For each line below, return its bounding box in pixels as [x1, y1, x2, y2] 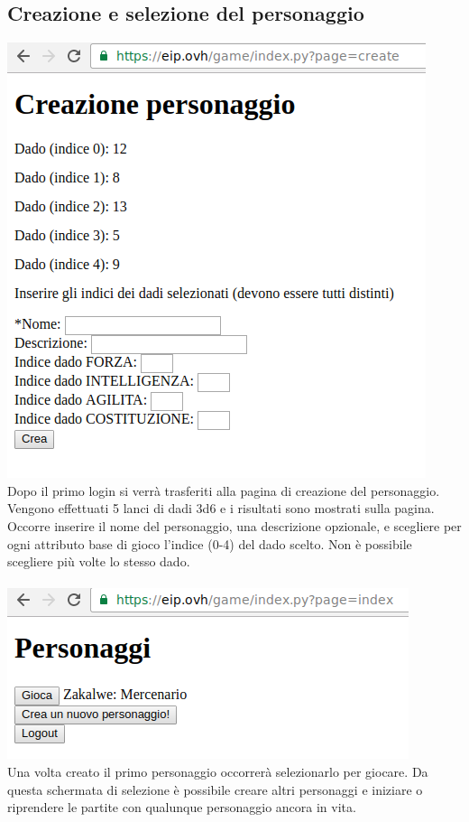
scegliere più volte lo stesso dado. [7, 552, 190, 571]
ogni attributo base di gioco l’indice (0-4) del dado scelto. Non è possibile [7, 534, 412, 553]
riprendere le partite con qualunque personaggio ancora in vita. [7, 798, 356, 817]
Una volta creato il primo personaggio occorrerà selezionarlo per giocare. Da [7, 761, 428, 780]
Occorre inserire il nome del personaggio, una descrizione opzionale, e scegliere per [7, 516, 462, 535]
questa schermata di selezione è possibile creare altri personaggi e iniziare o [7, 780, 423, 799]
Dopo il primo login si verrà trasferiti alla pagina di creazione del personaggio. [7, 481, 440, 500]
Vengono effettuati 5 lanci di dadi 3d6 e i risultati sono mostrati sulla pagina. [7, 499, 435, 518]
